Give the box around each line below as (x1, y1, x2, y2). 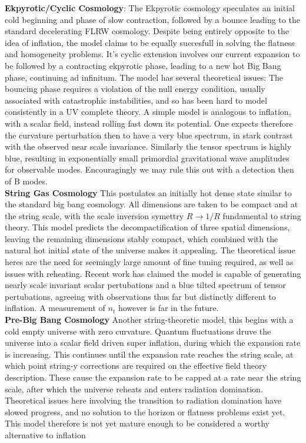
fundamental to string (222, 209, 301, 221)
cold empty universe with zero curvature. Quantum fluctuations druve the (5, 325, 271, 337)
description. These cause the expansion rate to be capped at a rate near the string (5, 371, 301, 383)
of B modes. (5, 174, 48, 187)
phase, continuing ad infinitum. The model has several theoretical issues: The (5, 71, 284, 83)
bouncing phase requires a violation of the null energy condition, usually (5, 82, 265, 95)
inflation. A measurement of (5, 302, 105, 314)
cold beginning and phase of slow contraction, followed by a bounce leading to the (5, 13, 300, 25)
